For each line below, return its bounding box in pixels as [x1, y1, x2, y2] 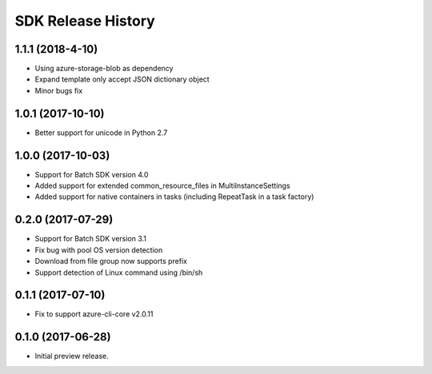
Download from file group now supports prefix [34, 257, 188, 266]
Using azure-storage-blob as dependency [34, 64, 174, 74]
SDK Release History [14, 12, 155, 30]
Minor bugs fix [34, 86, 83, 95]
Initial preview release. [34, 352, 109, 361]
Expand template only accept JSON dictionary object [34, 74, 210, 84]
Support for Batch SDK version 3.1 [34, 234, 147, 244]
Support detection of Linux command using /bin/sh [34, 268, 203, 277]
